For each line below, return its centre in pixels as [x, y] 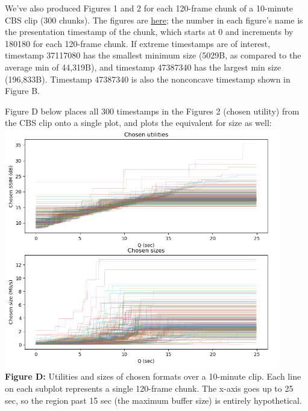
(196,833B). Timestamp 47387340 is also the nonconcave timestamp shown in [148, 79]
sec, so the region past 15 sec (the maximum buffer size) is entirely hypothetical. [153, 400]
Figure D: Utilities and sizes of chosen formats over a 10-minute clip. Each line [153, 376]
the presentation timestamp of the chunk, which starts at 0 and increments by [149, 32]
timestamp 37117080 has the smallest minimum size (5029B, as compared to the [153, 55]
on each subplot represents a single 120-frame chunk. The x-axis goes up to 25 [149, 388]
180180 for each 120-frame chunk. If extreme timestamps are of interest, [138, 43]
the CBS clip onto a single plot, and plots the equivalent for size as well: [138, 123]
